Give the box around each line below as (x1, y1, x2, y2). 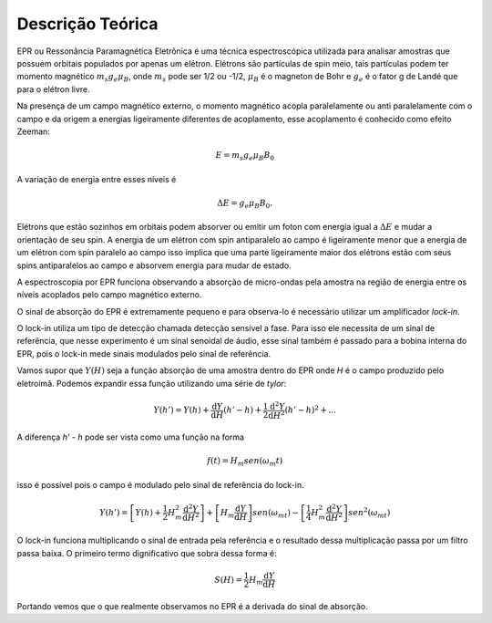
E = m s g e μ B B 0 (215, 151, 275, 162)
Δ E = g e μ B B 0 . (217, 197, 273, 210)
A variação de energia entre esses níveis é (16, 173, 177, 184)
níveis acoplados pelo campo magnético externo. (16, 289, 202, 300)
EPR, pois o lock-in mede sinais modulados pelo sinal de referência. (16, 348, 272, 359)
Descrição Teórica (16, 14, 159, 34)
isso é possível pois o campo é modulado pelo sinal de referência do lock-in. (16, 479, 304, 490)
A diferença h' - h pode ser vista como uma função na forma (16, 431, 245, 442)
